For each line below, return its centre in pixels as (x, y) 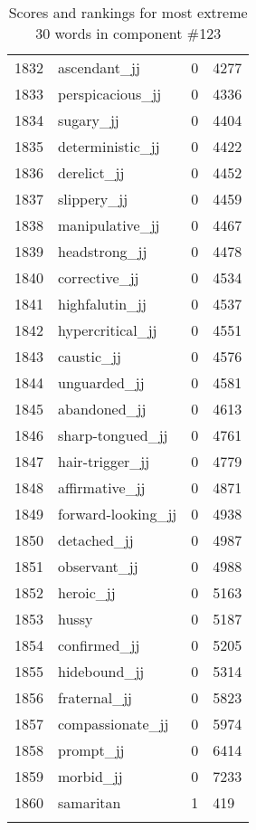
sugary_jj (89, 120)
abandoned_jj (102, 409)
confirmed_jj (99, 645)
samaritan (90, 802)
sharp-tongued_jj (113, 435)
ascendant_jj (99, 67)
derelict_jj (91, 172)
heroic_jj (87, 592)
